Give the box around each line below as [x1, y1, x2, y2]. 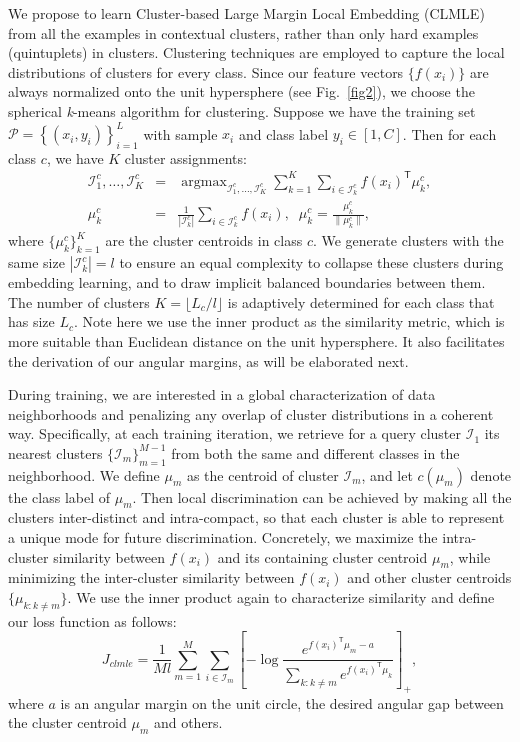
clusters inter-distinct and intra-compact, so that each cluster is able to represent [8, 507, 505, 528]
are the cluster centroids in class [105, 230, 303, 251]
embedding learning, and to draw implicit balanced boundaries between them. [8, 272, 486, 293]
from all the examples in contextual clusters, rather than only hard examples [8, 22, 479, 43]
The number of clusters [8, 291, 150, 312]
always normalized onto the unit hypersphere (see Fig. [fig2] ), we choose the [8, 81, 475, 102]
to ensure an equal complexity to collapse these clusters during [119, 252, 504, 273]
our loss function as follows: [8, 610, 177, 631]
